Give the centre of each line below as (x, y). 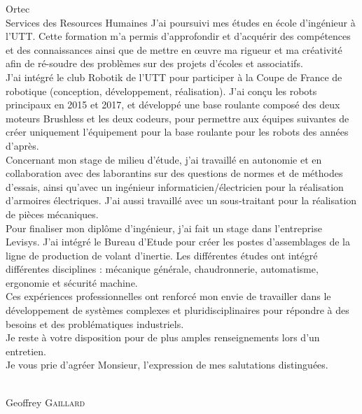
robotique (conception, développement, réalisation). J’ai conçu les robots (161, 91)
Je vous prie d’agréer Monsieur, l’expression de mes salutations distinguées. (167, 365)
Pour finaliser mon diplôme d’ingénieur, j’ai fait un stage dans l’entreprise (164, 228)
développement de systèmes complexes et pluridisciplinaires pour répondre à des (177, 310)
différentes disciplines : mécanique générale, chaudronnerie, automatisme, (162, 269)
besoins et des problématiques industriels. (95, 323)
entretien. (26, 351)
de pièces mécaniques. (52, 214)
